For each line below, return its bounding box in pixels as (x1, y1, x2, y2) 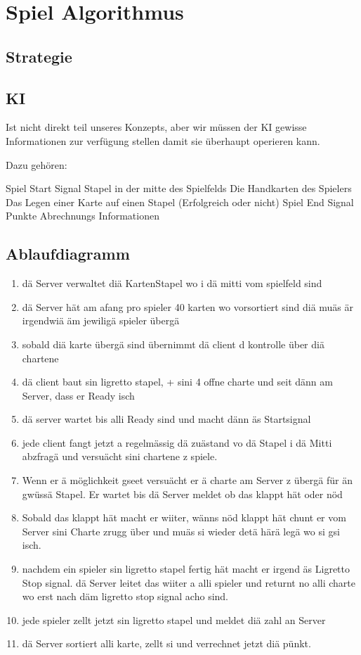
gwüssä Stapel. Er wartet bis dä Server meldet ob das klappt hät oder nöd (22, 486, 343, 501)
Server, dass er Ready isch (22, 388, 135, 402)
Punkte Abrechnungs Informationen (6, 208, 159, 223)
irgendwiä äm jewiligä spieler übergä (22, 313, 180, 328)
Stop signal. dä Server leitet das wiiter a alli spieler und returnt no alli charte (22, 575, 355, 590)
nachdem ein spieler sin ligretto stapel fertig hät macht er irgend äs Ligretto (22, 561, 350, 576)
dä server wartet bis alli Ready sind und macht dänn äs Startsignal (22, 412, 311, 426)
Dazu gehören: (6, 157, 67, 172)
